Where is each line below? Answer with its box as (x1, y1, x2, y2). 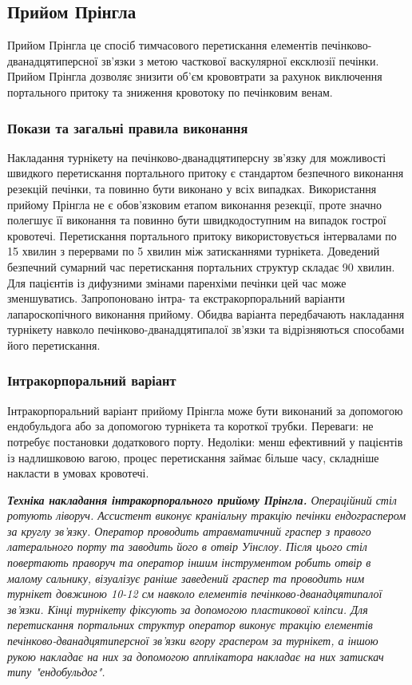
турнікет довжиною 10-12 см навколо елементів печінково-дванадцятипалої (7, 585, 382, 602)
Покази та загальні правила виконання (7, 117, 248, 137)
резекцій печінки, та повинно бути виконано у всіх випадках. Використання (7, 180, 377, 196)
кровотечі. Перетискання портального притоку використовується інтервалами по (7, 227, 397, 244)
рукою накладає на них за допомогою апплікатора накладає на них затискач (7, 647, 384, 664)
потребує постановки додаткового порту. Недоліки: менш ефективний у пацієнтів (7, 433, 403, 449)
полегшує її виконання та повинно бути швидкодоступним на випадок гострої (7, 212, 386, 228)
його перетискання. (7, 336, 101, 353)
